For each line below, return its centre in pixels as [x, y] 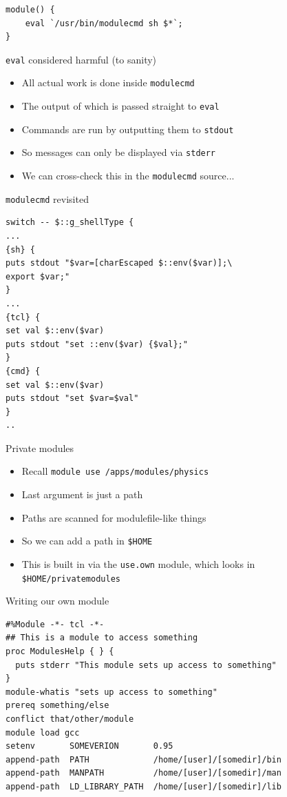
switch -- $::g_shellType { [70, 223]
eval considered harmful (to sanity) [81, 59]
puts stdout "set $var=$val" [72, 398]
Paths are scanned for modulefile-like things [114, 517]
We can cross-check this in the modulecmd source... [128, 176]
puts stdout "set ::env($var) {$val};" [97, 344]
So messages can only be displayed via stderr [119, 152]
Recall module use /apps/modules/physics [115, 471]
